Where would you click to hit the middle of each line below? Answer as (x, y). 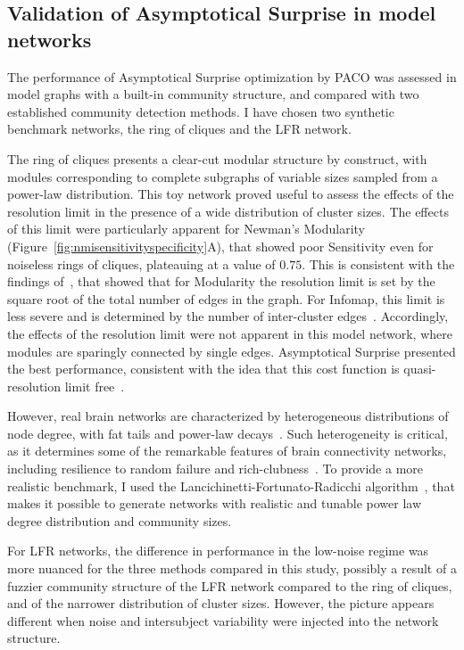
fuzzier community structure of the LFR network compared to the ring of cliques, (230, 585)
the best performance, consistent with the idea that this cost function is (203, 369)
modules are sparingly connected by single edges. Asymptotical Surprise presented (232, 351)
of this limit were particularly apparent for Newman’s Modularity (186, 229)
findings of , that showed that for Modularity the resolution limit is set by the (221, 281)
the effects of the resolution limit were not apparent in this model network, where (230, 333)
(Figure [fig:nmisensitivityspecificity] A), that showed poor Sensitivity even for (220, 246)
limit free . (95, 386)
